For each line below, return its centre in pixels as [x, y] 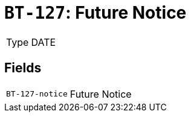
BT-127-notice [37, 94]
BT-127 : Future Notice [95, 13]
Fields [23, 68]
